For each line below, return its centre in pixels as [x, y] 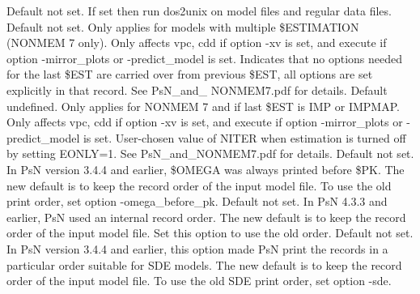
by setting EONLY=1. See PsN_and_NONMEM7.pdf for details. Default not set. [210, 153]
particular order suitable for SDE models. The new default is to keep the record [204, 264]
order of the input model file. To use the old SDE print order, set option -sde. [199, 281]
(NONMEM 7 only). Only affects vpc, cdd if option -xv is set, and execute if [197, 43]
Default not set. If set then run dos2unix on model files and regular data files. [199, 11]
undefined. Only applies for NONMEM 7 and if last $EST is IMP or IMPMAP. [203, 106]
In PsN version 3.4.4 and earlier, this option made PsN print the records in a [197, 248]
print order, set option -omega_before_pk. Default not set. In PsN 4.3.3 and [197, 201]
